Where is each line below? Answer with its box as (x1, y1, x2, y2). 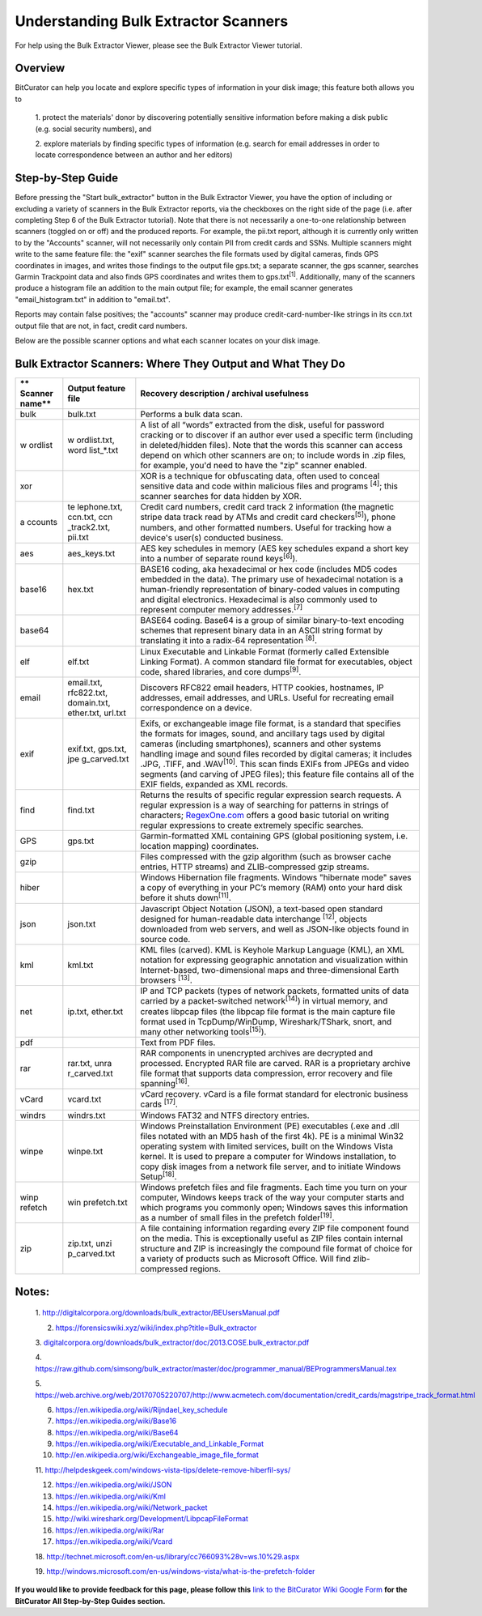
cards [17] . (140, 1098, 178, 1110)
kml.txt (67, 960, 94, 971)
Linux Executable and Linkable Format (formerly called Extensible (140, 646, 390, 657)
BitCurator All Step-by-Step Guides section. (15, 1596, 166, 1605)
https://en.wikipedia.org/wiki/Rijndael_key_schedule (55, 1405, 228, 1414)
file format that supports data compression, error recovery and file (140, 1068, 393, 1079)
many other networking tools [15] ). (140, 1025, 267, 1037)
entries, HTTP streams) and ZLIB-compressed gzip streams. (140, 861, 370, 872)
